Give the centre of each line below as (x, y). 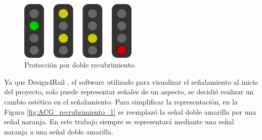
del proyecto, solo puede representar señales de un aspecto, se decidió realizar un (129, 92)
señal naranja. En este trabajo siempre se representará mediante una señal (119, 121)
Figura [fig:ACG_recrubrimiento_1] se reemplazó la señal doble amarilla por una (130, 111)
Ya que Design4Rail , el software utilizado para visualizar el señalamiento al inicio (131, 81)
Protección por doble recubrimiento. (80, 65)
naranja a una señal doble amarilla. (59, 131)
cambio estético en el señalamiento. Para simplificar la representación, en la (121, 101)
